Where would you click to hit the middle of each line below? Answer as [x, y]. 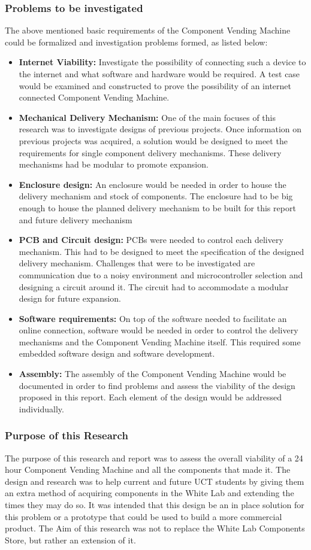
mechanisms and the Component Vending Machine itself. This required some [160, 341]
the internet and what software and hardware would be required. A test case [159, 74]
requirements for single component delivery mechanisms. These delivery [150, 152]
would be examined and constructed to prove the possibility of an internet [155, 85]
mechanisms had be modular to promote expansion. [114, 164]
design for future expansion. [70, 298]
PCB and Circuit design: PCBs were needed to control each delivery [151, 240]
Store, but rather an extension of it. [70, 540]
